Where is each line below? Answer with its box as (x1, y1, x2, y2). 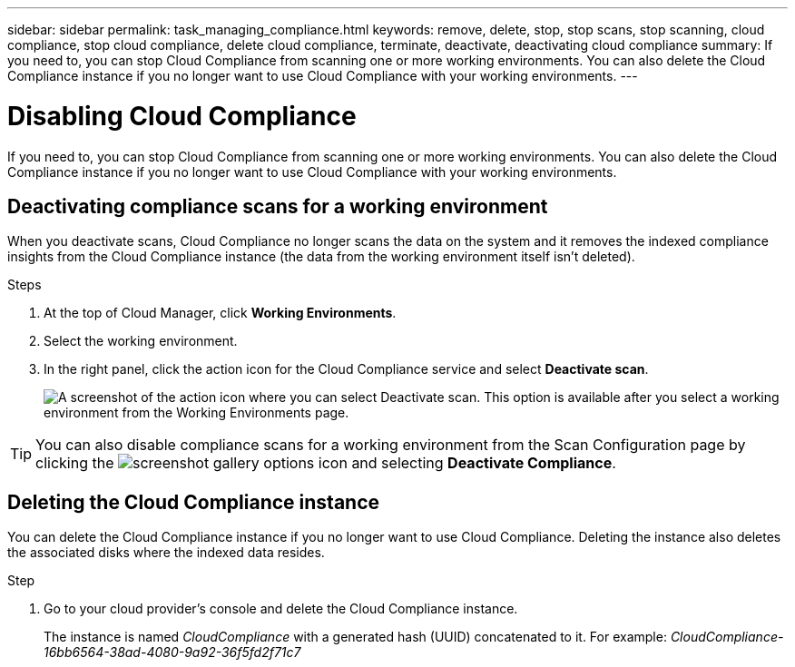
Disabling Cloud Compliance (7, 100, 357, 132)
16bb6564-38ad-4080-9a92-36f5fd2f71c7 (44, 644, 301, 661)
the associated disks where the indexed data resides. (7, 544, 325, 561)
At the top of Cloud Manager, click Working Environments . (44, 305, 397, 321)
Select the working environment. (44, 333, 238, 349)
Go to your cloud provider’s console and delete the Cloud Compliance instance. (44, 601, 518, 617)
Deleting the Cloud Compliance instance (7, 490, 380, 514)
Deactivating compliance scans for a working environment (7, 194, 548, 218)
